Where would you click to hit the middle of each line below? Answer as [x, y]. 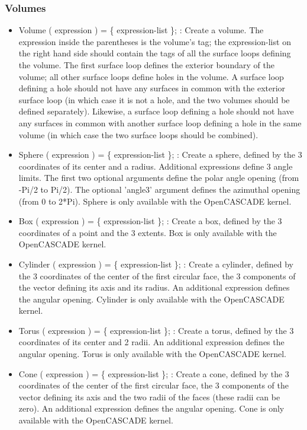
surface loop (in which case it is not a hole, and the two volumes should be [154, 99]
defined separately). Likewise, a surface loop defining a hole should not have [156, 111]
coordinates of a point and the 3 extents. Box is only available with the [148, 232]
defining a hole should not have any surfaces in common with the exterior [152, 88]
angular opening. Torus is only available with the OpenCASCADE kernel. [153, 354]
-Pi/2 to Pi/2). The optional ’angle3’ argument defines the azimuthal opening [159, 189]
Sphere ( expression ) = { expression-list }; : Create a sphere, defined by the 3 [160, 155]
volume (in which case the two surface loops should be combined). [138, 134]
